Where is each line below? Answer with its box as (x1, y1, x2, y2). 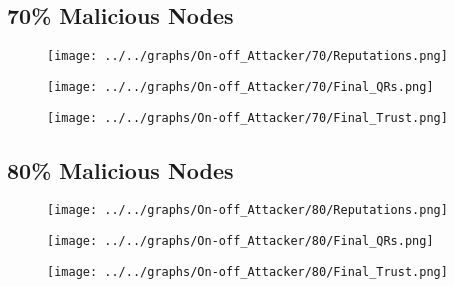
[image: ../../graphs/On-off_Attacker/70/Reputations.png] (47, 49, 448, 64)
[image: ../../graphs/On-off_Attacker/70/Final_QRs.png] (47, 79, 434, 94)
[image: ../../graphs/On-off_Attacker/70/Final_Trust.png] (47, 110, 448, 125)
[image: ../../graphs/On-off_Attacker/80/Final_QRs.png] (47, 234, 434, 249)
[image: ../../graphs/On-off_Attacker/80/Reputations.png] (47, 203, 448, 218)
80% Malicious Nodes (7, 154, 234, 185)
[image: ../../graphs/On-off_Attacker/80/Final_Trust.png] (47, 264, 448, 279)
